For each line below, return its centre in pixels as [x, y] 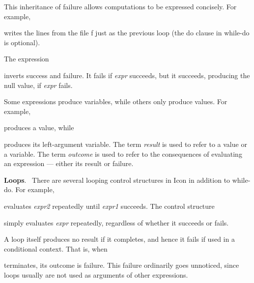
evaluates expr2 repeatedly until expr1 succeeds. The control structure [109, 206]
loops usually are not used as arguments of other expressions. [96, 274]
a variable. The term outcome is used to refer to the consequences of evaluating [123, 154]
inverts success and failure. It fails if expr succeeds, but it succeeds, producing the [127, 75]
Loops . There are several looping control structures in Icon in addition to [117, 180]
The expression [27, 59]
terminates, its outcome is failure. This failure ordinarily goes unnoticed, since [122, 265]
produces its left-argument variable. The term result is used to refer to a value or [126, 144]
